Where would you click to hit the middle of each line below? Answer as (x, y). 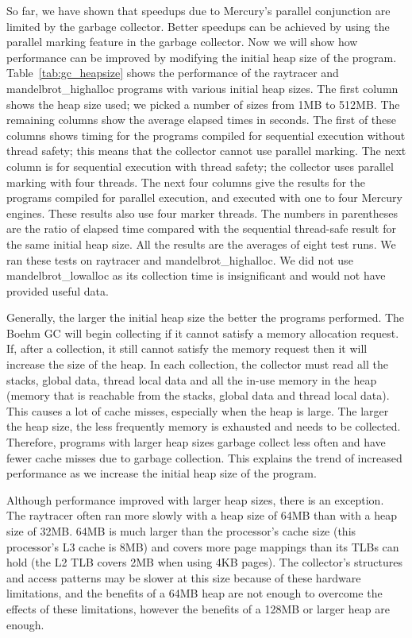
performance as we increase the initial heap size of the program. (162, 473)
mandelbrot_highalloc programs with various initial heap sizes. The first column (202, 88)
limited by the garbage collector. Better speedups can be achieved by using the (198, 26)
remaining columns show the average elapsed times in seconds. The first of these (202, 120)
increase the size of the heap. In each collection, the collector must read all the (197, 364)
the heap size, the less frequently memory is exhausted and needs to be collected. (204, 426)
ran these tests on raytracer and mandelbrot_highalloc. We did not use (180, 259)
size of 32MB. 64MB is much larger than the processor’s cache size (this (181, 531)
